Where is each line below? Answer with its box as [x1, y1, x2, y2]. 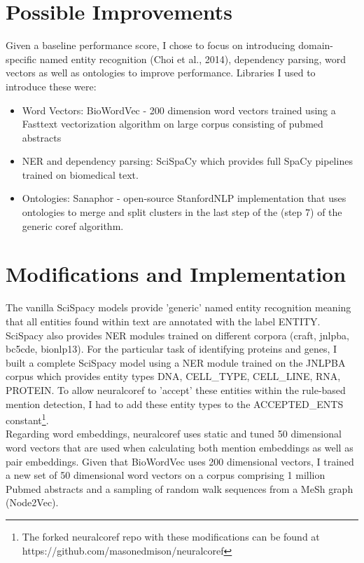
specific [6, 51, 37, 66]
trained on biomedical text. [22, 167, 139, 182]
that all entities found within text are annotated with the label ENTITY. [6, 313, 321, 328]
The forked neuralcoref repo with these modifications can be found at [22, 529, 320, 543]
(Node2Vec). [6, 495, 59, 510]
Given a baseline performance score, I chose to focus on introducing [6, 38, 295, 53]
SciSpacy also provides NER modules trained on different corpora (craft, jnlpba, [6, 327, 349, 342]
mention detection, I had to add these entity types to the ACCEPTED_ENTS [6, 396, 344, 411]
